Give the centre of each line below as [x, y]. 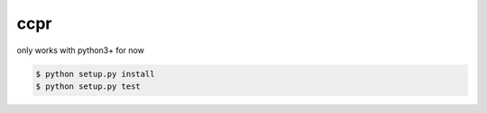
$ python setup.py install [95, 74]
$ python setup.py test [88, 86]
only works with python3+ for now [80, 50]
